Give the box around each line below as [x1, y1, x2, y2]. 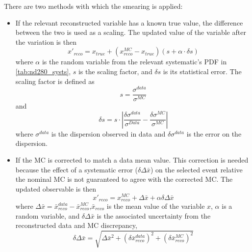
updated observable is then [15, 183, 97, 194]
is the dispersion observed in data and [51, 128, 166, 139]
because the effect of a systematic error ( [15, 164, 138, 174]
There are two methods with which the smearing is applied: [4, 1, 183, 11]
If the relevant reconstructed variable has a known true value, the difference [15, 17, 243, 28]
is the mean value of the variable [106, 200, 205, 211]
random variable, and [15, 210, 80, 221]
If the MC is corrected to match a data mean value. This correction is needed [15, 155, 249, 165]
